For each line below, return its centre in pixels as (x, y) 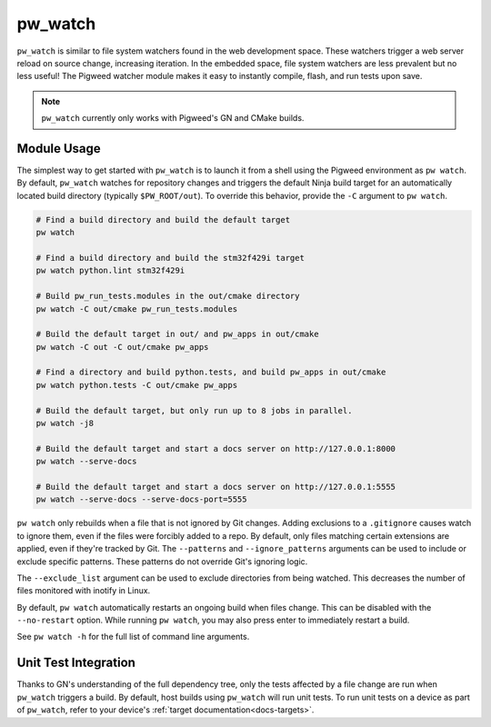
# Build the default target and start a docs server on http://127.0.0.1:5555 (215, 487)
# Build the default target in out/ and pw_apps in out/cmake (177, 334)
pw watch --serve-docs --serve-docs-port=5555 (141, 499)
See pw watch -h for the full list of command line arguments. (133, 637)
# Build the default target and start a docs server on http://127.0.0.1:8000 (215, 448)
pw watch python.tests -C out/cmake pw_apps (137, 385)
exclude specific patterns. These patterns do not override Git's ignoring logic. (162, 561)
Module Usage (59, 149)
